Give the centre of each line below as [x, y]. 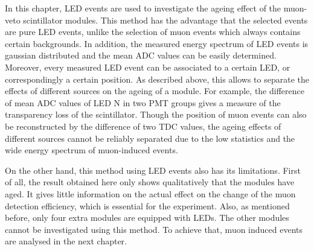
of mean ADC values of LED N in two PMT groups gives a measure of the [143, 102]
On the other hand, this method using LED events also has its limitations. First [153, 170]
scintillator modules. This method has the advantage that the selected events [165, 20]
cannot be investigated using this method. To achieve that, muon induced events [154, 229]
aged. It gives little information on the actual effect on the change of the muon [150, 193]
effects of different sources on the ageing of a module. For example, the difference [155, 91]
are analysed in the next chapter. [66, 241]
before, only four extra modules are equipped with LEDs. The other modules [147, 218]
